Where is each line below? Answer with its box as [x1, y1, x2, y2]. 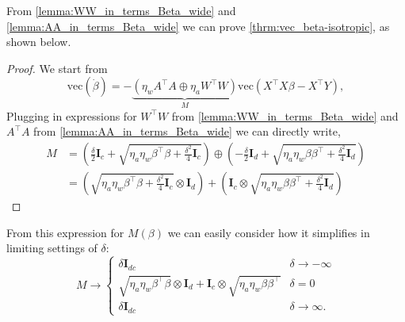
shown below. [6, 33, 71, 50]
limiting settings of [6, 240, 97, 256]
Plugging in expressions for [6, 107, 137, 124]
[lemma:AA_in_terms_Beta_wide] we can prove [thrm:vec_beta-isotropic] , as [6, 17, 390, 34]
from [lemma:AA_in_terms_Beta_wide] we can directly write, [33, 123, 341, 140]
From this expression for [6, 224, 124, 240]
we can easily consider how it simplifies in [167, 224, 370, 240]
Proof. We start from [6, 59, 108, 76]
